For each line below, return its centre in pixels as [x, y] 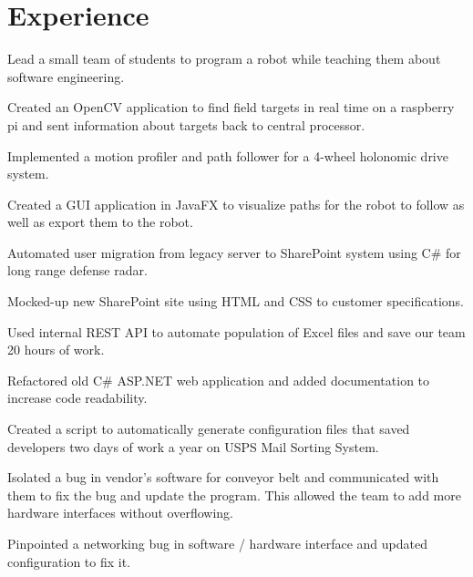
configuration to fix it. [69, 561]
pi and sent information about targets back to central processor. [186, 124]
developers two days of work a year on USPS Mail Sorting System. [193, 446]
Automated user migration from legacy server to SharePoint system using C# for [234, 252]
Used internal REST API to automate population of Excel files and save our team [236, 331]
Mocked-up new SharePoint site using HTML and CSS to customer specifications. [236, 301]
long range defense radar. [77, 270]
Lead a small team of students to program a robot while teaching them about [224, 59]
